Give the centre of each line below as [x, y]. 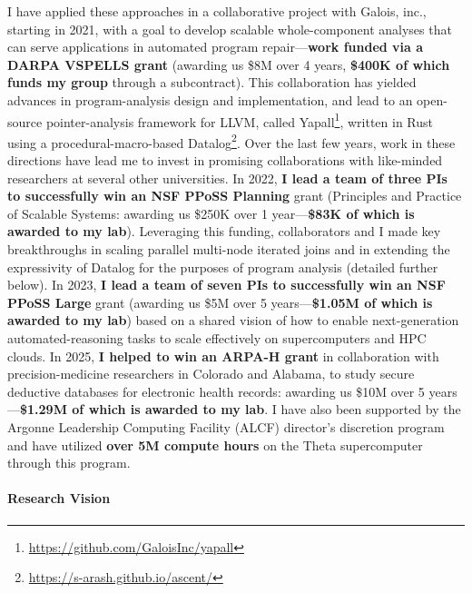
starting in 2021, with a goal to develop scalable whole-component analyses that [230, 29]
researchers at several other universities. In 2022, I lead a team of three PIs [227, 178]
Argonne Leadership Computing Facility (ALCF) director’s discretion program [226, 426]
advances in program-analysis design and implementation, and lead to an [210, 99]
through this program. [69, 463]
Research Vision [59, 498]
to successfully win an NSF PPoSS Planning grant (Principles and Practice [235, 196]
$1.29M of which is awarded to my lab [143, 409]
